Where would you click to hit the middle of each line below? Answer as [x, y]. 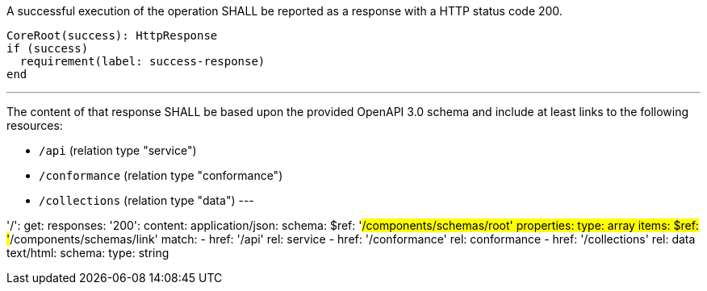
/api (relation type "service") [118, 150]
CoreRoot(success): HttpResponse [112, 35]
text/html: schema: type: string [88, 253]
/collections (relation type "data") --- [146, 200]
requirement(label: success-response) [142, 61]
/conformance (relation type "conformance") [161, 175]
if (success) [48, 48]
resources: [35, 125]
